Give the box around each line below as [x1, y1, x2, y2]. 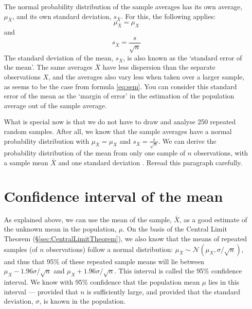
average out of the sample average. [4, 100, 107, 110]
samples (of [4, 244, 37, 254]
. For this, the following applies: [121, 11, 216, 21]
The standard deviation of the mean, [4, 52, 113, 62]
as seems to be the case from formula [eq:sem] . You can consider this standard [4, 81, 237, 91]
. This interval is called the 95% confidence [114, 266, 242, 276]
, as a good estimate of [180, 214, 247, 224]
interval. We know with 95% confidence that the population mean [4, 276, 200, 287]
